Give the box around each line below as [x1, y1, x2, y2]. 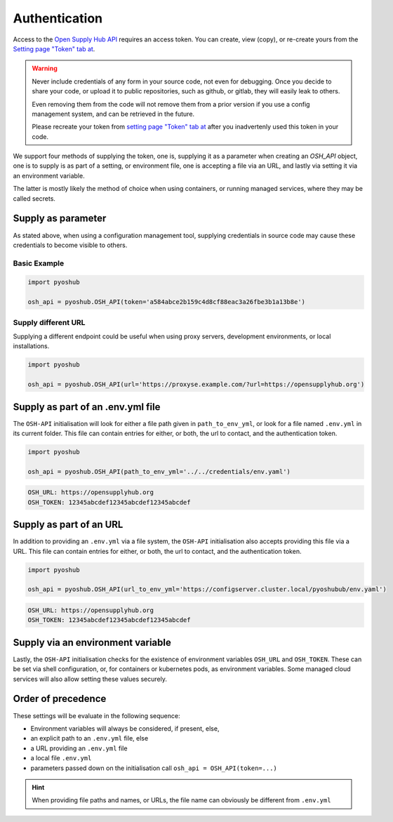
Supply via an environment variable [13, 636, 171, 649]
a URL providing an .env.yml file [30, 744, 128, 753]
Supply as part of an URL [13, 519, 124, 531]
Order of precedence [13, 693, 107, 705]
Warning [32, 64, 58, 73]
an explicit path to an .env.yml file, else [30, 734, 149, 743]
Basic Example [13, 258, 65, 268]
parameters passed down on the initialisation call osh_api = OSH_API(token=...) [30, 764, 277, 772]
